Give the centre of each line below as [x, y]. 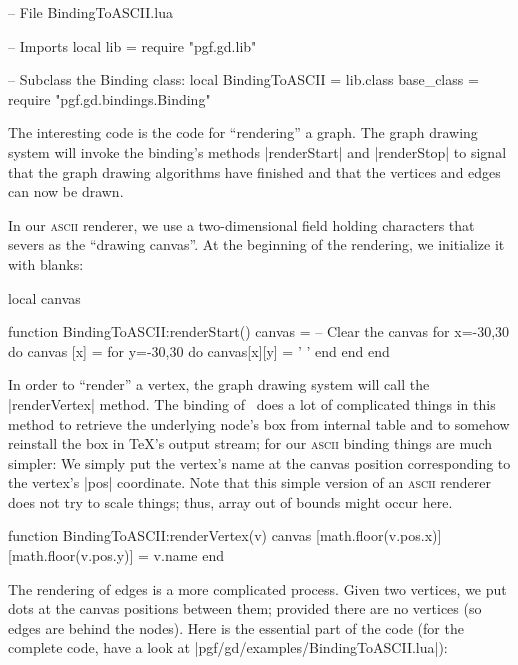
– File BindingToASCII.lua [90, 12]
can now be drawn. [66, 191]
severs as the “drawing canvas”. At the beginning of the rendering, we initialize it [256, 244]
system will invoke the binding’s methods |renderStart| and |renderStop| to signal [257, 151]
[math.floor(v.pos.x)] [379, 535]
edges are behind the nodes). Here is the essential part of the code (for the [236, 627]
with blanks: [46, 263]
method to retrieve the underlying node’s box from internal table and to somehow [259, 423]
